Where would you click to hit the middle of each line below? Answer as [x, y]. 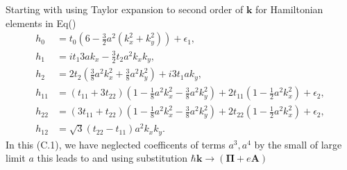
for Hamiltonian [289, 9]
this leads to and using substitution [112, 158]
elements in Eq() [41, 23]
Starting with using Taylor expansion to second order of [125, 9]
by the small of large [298, 144]
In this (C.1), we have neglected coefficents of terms [116, 144]
